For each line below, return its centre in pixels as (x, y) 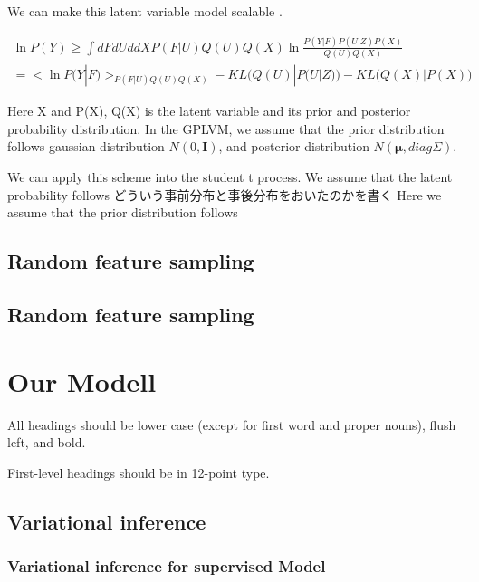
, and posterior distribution (294, 146)
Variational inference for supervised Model (167, 566)
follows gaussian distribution (86, 146)
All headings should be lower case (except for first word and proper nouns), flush (232, 424)
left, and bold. (47, 442)
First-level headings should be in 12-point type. (139, 472)
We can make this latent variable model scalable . (145, 11)
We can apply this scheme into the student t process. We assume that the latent (230, 177)
